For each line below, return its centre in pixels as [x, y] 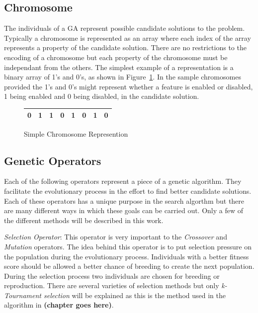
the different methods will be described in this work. [84, 220]
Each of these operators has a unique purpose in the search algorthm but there [124, 200]
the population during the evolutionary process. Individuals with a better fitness [127, 256]
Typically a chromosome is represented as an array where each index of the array [128, 38]
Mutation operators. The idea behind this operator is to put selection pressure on [128, 246]
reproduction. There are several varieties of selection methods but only [112, 285]
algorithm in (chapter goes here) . [59, 305]
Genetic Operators [53, 160]
